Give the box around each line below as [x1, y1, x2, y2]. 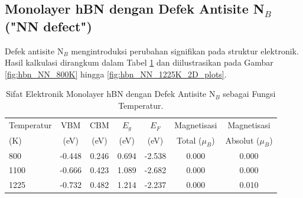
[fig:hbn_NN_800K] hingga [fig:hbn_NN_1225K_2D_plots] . [5, 67, 227, 80]
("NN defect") [5, 17, 92, 35]
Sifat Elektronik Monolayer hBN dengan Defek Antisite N [6, 87, 216, 100]
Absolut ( [225, 134, 260, 146]
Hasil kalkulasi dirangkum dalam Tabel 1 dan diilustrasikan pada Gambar [5, 56, 273, 69]
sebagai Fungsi [223, 87, 276, 100]
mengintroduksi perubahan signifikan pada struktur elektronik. [71, 44, 299, 57]
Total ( [177, 134, 202, 146]
